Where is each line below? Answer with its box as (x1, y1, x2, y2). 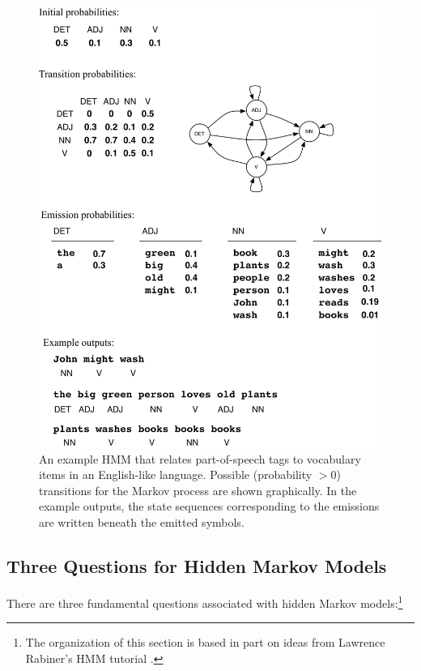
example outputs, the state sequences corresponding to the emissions (39, 498, 380, 515)
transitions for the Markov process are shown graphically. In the (39, 481, 357, 498)
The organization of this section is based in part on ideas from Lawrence (25, 634, 385, 651)
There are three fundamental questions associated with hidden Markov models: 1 (6, 592, 403, 611)
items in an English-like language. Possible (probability (39, 466, 313, 483)
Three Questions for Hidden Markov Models (6, 553, 387, 579)
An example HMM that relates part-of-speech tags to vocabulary (39, 450, 361, 467)
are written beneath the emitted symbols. (39, 514, 245, 531)
